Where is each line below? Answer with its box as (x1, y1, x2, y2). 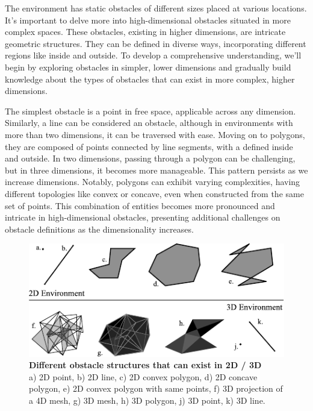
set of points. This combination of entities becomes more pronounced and (5, 199, 275, 212)
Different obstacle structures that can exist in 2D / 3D (29, 359, 262, 371)
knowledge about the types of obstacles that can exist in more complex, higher (5, 72, 295, 85)
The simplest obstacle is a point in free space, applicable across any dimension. (5, 104, 296, 117)
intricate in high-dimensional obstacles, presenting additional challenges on (5, 211, 280, 224)
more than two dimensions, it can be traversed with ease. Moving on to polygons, (5, 128, 305, 140)
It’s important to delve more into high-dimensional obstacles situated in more (5, 13, 291, 26)
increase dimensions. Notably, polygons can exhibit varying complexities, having (5, 175, 300, 188)
